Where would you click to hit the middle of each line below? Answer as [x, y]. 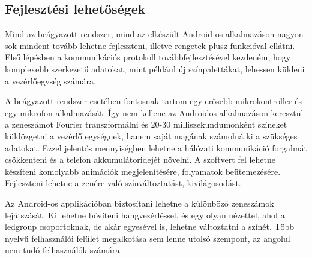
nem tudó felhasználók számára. [64, 250]
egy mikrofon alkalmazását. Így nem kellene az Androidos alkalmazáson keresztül [154, 112]
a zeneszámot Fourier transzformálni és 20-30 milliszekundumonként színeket [146, 124]
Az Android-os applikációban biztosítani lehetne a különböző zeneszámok [139, 203]
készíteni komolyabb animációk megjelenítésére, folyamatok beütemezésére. [143, 171]
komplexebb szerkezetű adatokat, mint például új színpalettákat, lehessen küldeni [155, 69]
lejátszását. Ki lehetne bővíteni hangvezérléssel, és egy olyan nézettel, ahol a [145, 215]
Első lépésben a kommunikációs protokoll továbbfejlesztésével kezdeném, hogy [148, 57]
